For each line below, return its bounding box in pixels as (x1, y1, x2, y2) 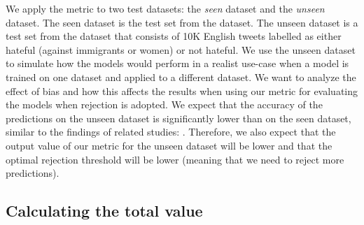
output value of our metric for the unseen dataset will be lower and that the (6, 138, 332, 152)
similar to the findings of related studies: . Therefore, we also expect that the (6, 124, 336, 139)
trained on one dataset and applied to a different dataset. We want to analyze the (6, 69, 356, 84)
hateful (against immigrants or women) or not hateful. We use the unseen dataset (6, 42, 356, 57)
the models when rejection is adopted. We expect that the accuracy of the (6, 97, 323, 112)
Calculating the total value (6, 200, 203, 222)
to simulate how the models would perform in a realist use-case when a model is (6, 56, 349, 71)
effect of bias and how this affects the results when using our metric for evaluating (6, 83, 358, 98)
